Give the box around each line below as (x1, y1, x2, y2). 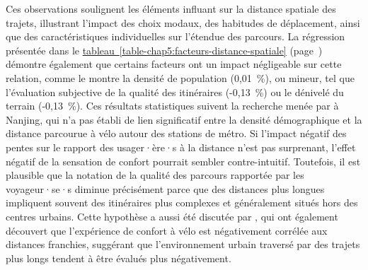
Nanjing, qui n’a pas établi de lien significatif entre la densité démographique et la (6, 112, 362, 127)
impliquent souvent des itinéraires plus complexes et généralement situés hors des (6, 195, 358, 210)
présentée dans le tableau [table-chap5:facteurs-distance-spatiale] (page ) (6, 42, 323, 57)
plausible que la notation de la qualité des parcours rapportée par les (6, 168, 304, 182)
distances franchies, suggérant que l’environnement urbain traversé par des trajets (6, 237, 360, 252)
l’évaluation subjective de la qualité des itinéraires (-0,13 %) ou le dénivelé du (6, 84, 344, 99)
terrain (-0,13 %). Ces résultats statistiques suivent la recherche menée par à (6, 98, 339, 113)
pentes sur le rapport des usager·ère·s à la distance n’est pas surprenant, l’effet (6, 139, 356, 154)
